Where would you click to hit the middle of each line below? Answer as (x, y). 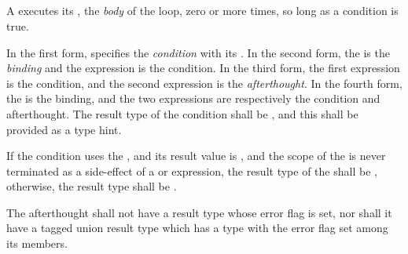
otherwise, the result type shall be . (92, 186)
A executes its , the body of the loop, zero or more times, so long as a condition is (202, 11)
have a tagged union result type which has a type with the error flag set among (197, 228)
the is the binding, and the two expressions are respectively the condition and (193, 98)
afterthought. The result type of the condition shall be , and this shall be (182, 113)
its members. (37, 243)
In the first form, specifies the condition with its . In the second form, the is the (198, 52)
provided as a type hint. (64, 129)
